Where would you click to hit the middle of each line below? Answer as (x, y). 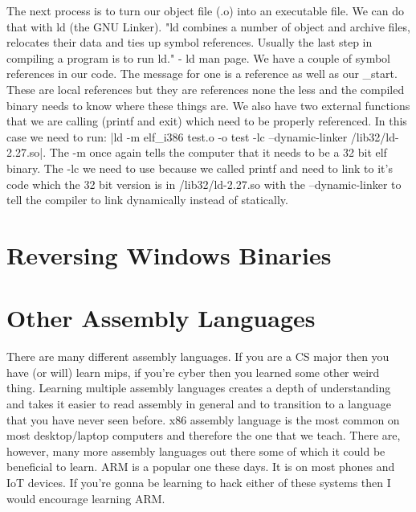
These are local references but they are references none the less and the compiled (206, 89)
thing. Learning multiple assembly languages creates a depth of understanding (199, 388)
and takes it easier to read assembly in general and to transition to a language (199, 403)
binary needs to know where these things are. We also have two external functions (208, 105)
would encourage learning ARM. (86, 498)
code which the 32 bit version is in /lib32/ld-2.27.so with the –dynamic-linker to (204, 184)
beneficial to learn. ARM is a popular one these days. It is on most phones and (201, 467)
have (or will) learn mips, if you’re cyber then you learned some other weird (193, 372)
